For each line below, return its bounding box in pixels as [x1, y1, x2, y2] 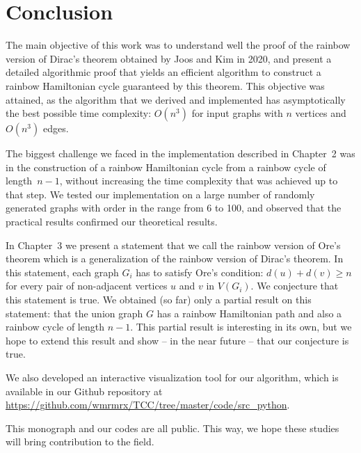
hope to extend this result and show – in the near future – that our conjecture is [6, 333, 349, 347]
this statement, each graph [6, 264, 119, 279]
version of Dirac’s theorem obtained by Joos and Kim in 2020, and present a [6, 51, 332, 65]
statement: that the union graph [6, 305, 143, 320]
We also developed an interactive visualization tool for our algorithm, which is [6, 370, 339, 384]
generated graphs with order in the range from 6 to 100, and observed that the [6, 200, 342, 215]
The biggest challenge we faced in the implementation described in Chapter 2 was [6, 146, 355, 161]
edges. [42, 121, 69, 136]
